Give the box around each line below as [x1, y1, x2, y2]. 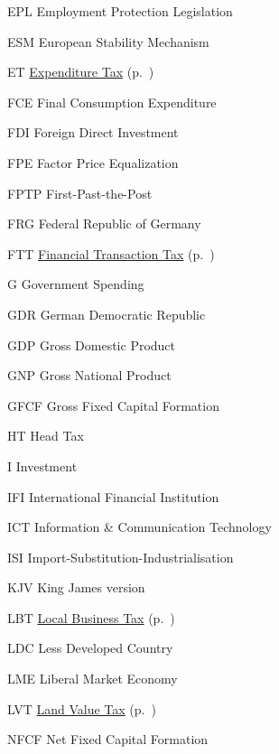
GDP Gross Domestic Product [7, 335, 176, 354]
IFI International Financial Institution [7, 487, 219, 506]
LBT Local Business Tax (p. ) [7, 608, 175, 627]
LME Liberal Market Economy [7, 669, 178, 688]
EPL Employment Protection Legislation [7, 2, 233, 20]
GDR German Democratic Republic [7, 304, 206, 323]
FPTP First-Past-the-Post [7, 183, 153, 202]
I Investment [7, 456, 78, 475]
